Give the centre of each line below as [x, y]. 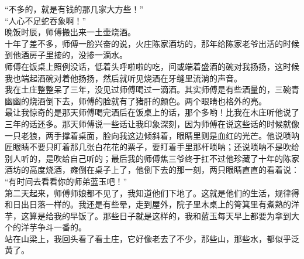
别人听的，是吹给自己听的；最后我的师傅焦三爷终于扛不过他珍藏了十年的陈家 [152, 158]
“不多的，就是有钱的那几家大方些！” [74, 9]
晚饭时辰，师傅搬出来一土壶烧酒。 [70, 32]
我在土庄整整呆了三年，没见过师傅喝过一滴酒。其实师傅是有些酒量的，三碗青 [152, 89]
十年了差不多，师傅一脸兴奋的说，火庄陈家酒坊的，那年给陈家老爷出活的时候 [152, 43]
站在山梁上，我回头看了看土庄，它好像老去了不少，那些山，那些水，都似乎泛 [152, 238]
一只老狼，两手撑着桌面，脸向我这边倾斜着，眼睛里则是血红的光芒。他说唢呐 [152, 135]
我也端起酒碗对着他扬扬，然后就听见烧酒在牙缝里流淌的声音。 [123, 78]
